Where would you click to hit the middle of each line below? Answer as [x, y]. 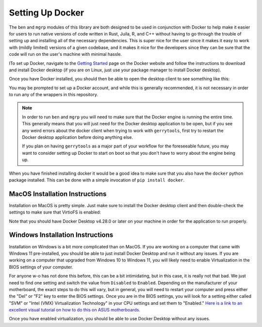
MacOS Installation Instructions [58, 194]
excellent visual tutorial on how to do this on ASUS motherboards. [75, 310]
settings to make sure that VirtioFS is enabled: [55, 212]
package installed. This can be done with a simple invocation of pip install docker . [97, 180]
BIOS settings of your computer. [41, 267]
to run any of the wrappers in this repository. [53, 95]
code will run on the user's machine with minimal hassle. [65, 54]
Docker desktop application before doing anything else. [78, 137]
